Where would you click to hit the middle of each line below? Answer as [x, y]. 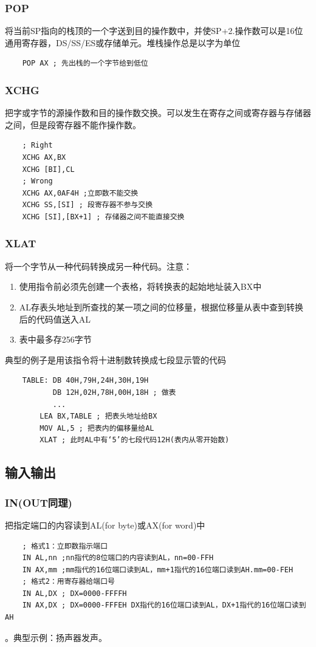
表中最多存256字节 [55, 339]
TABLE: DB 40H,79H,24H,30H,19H [85, 381]
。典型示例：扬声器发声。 [56, 637]
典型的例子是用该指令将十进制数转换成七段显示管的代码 [115, 359]
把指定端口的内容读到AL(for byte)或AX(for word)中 [105, 525]
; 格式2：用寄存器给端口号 [68, 582]
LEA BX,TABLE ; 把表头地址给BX [98, 416]
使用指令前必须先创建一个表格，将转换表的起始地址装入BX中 [140, 286]
